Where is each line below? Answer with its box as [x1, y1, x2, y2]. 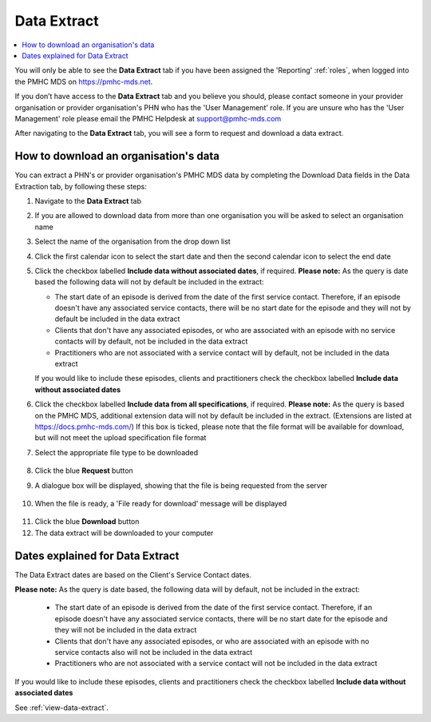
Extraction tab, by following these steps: [14, 181, 148, 191]
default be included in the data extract [54, 314, 180, 323]
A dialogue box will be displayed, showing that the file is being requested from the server [34, 480, 327, 490]
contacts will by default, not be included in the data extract [54, 336, 248, 347]
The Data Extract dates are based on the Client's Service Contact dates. [14, 569, 251, 579]
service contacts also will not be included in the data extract [54, 647, 253, 657]
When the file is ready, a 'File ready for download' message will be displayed [34, 498, 287, 508]
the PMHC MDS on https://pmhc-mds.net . [14, 77, 153, 86]
